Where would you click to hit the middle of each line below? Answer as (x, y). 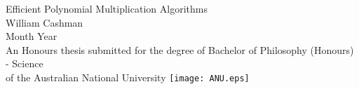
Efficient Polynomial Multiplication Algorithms (107, 8)
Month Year (32, 36)
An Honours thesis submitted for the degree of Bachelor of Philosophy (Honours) (180, 49)
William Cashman (45, 22)
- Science (25, 63)
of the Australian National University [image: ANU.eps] (128, 77)
